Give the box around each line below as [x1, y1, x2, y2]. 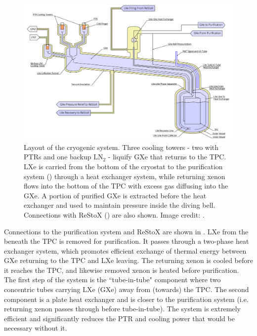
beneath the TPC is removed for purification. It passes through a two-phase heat [4, 236, 249, 246]
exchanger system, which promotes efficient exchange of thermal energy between [4, 245, 247, 256]
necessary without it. [4, 323, 67, 333]
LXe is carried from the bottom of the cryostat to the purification [24, 161, 223, 171]
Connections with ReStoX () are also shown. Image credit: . [24, 209, 205, 220]
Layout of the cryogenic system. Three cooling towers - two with [24, 142, 219, 152]
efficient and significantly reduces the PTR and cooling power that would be [4, 313, 235, 323]
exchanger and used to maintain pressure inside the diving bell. [24, 200, 215, 210]
